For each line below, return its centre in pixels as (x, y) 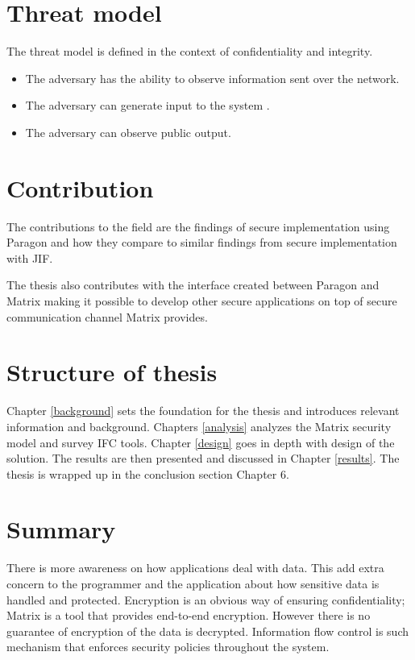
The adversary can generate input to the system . (147, 105)
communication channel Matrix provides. (107, 316)
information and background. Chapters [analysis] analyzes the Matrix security (199, 426)
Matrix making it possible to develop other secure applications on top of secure (202, 301)
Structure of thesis (112, 372)
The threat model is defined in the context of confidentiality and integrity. (190, 51)
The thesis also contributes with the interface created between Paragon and (193, 285)
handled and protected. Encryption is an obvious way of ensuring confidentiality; (206, 599)
